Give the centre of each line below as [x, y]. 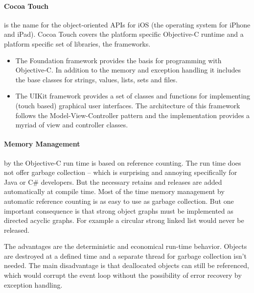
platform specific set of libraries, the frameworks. [77, 43]
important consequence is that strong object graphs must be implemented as [119, 210]
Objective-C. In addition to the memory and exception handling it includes [128, 70]
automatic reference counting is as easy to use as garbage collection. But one [119, 201]
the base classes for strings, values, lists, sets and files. [96, 79]
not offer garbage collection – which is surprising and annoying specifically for [121, 172]
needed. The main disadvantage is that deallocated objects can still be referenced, [127, 265]
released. [17, 230]
